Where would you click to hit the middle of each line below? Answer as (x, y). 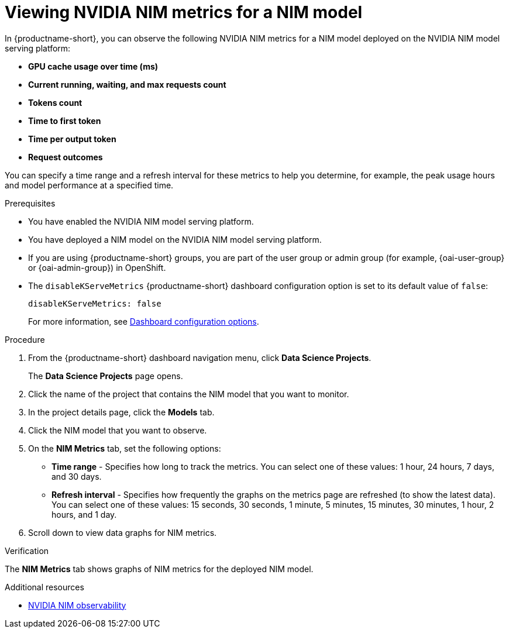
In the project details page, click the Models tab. (121, 412)
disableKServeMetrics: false (95, 303)
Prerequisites (30, 203)
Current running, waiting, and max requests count (127, 84)
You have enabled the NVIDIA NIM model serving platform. (141, 221)
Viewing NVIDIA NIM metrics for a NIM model (184, 12)
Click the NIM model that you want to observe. (118, 430)
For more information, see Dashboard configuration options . (144, 321)
